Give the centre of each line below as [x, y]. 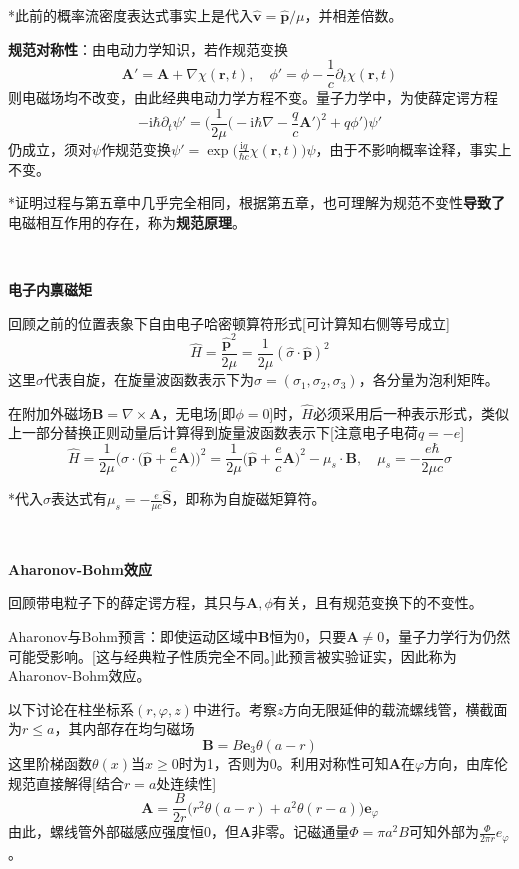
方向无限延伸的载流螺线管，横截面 [395, 708]
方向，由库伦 [466, 762]
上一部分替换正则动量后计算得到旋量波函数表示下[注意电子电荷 [213, 432]
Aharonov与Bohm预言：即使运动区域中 [133, 635]
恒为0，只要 [308, 635]
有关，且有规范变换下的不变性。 [377, 602]
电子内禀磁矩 [50, 289]
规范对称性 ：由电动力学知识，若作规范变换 [148, 48]
